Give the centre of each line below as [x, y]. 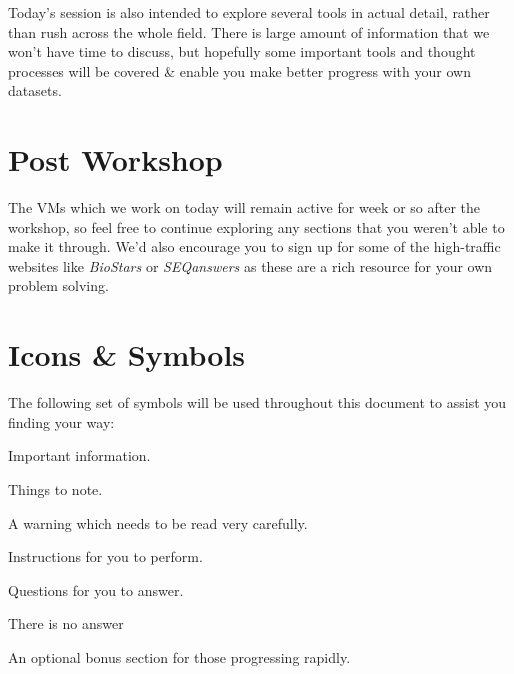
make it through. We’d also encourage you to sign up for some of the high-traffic [254, 246]
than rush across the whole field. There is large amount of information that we [249, 31]
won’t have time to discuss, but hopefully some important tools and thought [242, 51]
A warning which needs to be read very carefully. [158, 522]
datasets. [35, 90]
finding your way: [61, 421]
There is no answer [66, 623]
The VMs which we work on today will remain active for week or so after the [244, 207]
